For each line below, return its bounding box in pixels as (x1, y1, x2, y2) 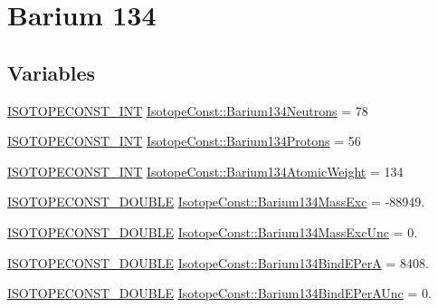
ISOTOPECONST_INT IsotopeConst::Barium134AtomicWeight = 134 (7, 161, 404, 180)
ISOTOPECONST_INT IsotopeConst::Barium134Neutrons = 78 (7, 101, 368, 120)
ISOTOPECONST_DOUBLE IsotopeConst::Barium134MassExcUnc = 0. (7, 222, 418, 241)
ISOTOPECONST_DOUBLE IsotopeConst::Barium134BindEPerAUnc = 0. (7, 284, 432, 303)
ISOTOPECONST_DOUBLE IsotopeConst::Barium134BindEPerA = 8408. (7, 253, 429, 272)
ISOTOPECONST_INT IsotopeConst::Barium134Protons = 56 (7, 131, 361, 150)
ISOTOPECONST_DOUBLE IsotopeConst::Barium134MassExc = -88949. (7, 192, 425, 211)
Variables (7, 58, 96, 86)
